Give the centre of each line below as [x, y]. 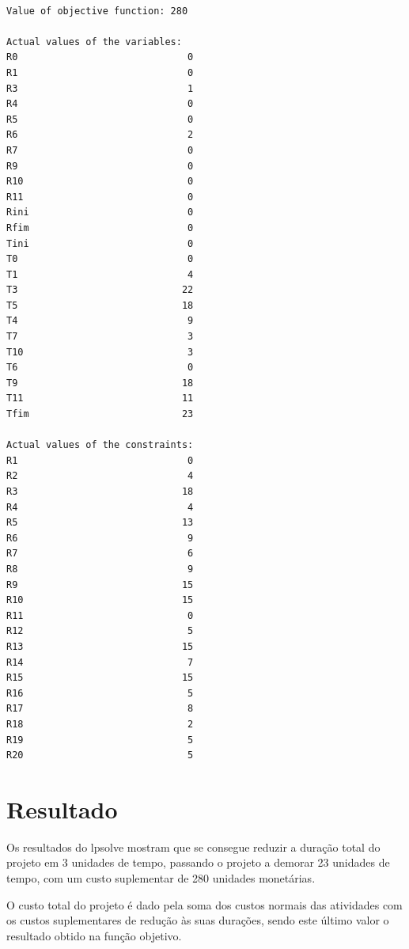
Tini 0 [100, 243]
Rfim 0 [100, 228]
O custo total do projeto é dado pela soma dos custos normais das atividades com [204, 904]
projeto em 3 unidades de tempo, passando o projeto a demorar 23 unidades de [198, 862]
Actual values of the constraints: [100, 445]
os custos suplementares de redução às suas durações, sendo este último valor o [198, 920]
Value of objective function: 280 [97, 11]
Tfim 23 [100, 414]
